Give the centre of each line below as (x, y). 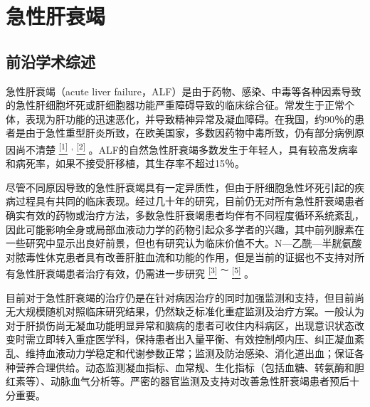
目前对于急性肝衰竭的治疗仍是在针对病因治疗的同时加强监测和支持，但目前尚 (185, 297)
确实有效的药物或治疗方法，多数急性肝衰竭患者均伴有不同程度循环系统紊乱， (185, 215)
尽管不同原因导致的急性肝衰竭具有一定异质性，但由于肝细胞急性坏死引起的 (180, 187)
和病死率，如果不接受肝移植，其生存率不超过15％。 (125, 163)
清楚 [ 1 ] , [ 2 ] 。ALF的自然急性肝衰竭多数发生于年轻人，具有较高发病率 (197, 148)
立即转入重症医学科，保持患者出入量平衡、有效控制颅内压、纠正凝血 (195, 339)
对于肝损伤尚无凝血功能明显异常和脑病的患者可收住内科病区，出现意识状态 (180, 325)
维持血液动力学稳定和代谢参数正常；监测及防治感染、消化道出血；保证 (190, 353)
